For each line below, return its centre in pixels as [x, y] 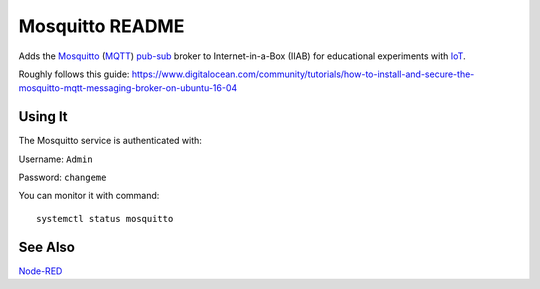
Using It [43, 116]
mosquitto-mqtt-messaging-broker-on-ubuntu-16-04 [128, 88]
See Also [46, 246]
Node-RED [40, 271]
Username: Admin [56, 159]
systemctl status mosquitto [105, 218]
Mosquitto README [101, 26]
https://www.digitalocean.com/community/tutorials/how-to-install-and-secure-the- [303, 74]
